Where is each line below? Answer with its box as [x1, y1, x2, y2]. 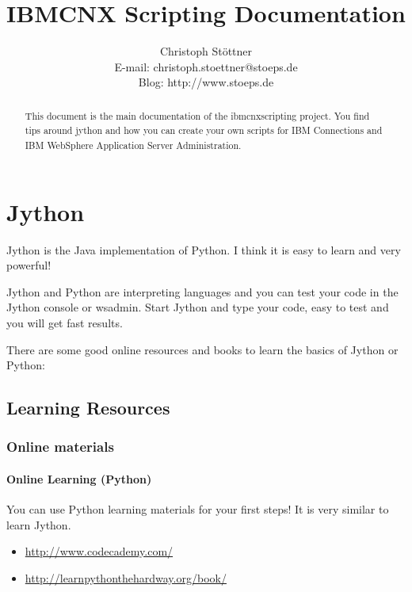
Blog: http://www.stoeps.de [138, 74, 274, 90]
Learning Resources [6, 395, 170, 420]
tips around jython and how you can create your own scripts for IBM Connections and [25, 124, 383, 137]
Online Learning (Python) [6, 470, 152, 487]
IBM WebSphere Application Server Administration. [25, 138, 242, 151]
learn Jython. [6, 516, 71, 533]
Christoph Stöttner [159, 43, 253, 59]
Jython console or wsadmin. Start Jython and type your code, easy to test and [6, 299, 389, 315]
